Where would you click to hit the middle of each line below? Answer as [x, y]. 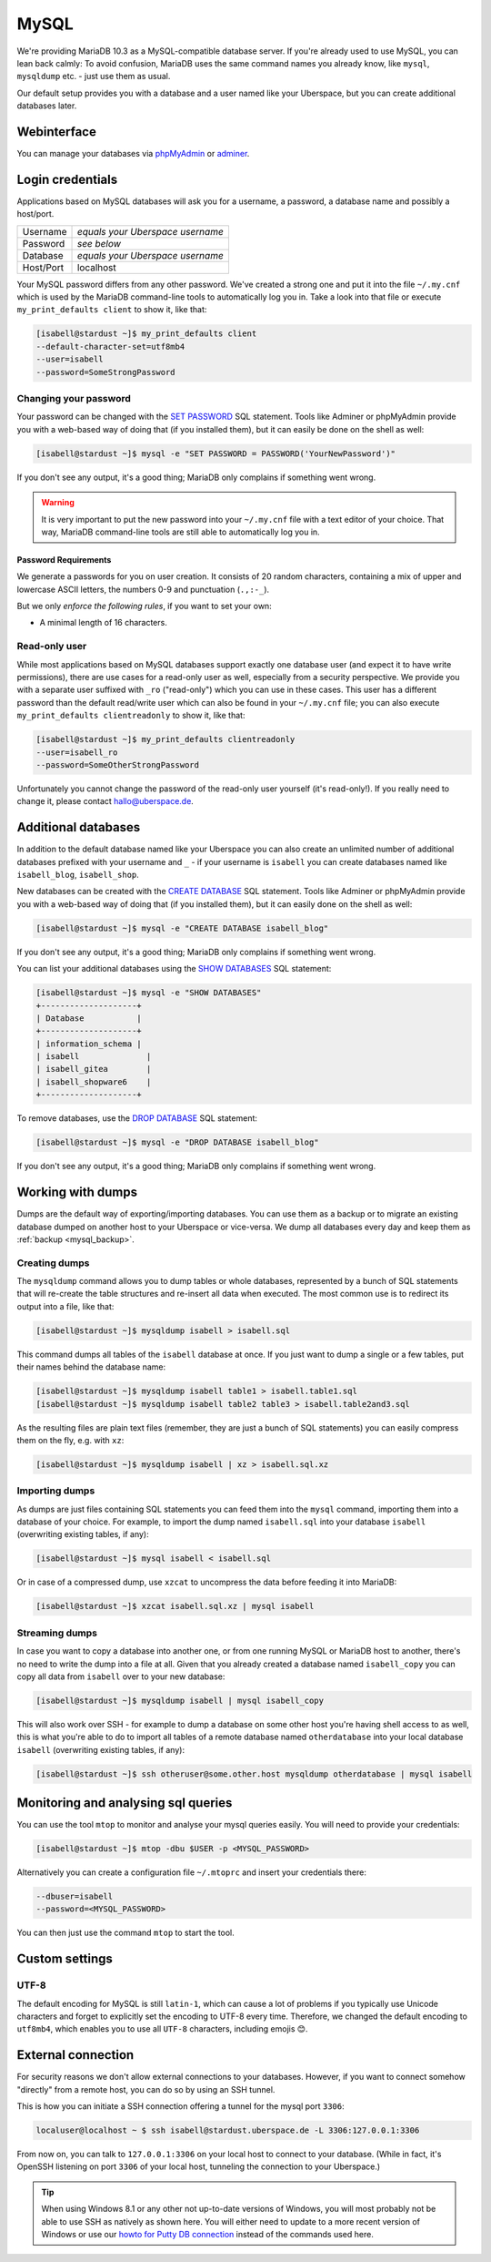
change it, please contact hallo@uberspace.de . [105, 801]
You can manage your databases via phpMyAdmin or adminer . [133, 154]
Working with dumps [77, 1192]
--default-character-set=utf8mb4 [110, 346]
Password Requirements [64, 559]
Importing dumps [56, 1491]
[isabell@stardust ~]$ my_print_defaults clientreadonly [165, 739]
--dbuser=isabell [75, 1897]
